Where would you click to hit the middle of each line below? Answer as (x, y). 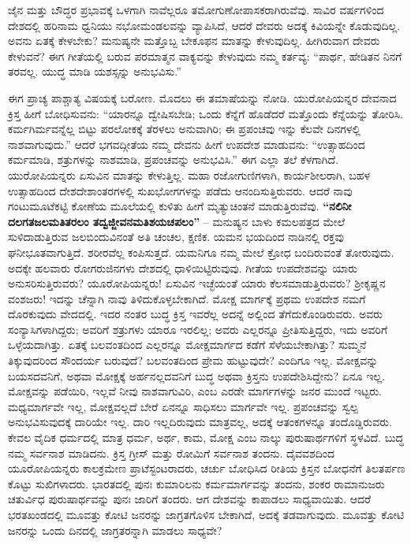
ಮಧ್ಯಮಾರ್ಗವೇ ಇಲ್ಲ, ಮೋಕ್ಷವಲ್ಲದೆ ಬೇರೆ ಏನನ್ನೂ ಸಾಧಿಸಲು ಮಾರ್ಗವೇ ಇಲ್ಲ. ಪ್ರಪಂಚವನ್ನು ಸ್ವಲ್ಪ (183, 406)
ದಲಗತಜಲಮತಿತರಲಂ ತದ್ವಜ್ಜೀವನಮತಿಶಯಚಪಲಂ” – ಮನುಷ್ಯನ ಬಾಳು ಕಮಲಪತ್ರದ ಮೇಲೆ (177, 221)
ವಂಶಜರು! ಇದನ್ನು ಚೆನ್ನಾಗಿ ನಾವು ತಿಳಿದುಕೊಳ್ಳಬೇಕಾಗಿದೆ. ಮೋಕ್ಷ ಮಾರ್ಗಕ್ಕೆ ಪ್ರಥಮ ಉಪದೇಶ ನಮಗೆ (187, 298)
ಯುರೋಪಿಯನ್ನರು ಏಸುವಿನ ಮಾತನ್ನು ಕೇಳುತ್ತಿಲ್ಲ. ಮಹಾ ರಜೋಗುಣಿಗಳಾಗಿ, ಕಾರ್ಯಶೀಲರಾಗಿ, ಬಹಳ (189, 174)
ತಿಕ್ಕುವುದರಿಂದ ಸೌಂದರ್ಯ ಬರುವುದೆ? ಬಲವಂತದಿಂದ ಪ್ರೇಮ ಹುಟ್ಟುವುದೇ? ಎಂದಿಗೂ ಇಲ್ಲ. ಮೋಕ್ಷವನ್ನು (193, 360)
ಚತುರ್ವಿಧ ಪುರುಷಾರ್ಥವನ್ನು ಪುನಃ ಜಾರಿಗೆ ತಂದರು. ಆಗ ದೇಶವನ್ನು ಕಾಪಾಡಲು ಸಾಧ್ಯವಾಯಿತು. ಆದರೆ (189, 499)
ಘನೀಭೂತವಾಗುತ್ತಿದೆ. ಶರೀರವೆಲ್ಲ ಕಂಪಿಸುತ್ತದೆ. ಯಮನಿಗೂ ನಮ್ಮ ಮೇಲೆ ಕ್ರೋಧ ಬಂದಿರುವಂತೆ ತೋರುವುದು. (201, 252)
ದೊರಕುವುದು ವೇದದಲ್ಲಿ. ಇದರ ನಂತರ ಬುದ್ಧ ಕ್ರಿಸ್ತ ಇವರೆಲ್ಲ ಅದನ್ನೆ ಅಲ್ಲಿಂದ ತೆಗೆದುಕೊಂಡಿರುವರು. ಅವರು (196, 314)
